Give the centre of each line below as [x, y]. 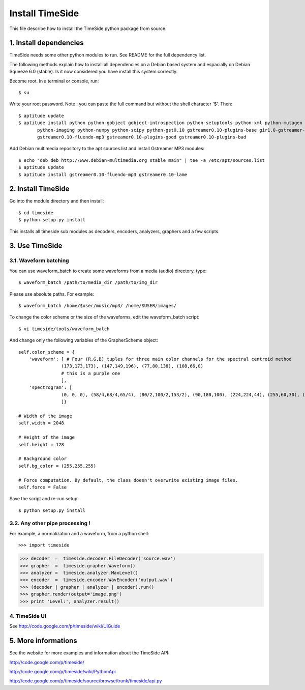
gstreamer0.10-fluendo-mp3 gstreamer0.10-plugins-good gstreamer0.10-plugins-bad [142, 137]
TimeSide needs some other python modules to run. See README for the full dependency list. [108, 55]
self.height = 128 [41, 444]
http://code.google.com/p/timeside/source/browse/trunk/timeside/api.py [86, 681]
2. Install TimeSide [39, 189]
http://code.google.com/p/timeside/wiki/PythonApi [63, 671]
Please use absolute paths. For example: [52, 294]
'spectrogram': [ [50, 387]
